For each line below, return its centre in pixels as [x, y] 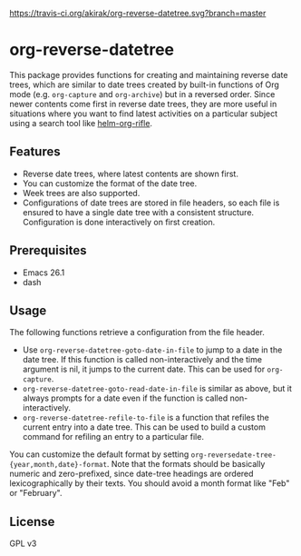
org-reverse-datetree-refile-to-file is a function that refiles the [146, 418]
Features [35, 152]
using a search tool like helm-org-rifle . [81, 123]
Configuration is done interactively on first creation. [119, 222]
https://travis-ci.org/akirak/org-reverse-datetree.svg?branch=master [138, 13]
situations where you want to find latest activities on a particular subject [144, 114]
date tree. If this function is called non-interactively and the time [142, 360]
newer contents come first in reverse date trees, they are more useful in [143, 104]
